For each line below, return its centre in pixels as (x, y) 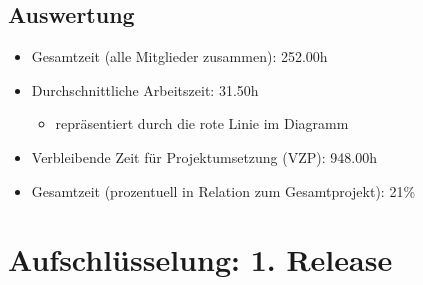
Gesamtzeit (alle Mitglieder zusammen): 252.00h (179, 56)
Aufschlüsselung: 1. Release (200, 259)
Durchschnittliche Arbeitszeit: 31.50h (145, 89)
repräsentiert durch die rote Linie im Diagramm (202, 123)
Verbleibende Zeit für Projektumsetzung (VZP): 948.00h (204, 156)
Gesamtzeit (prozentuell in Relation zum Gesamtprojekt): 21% (223, 190)
